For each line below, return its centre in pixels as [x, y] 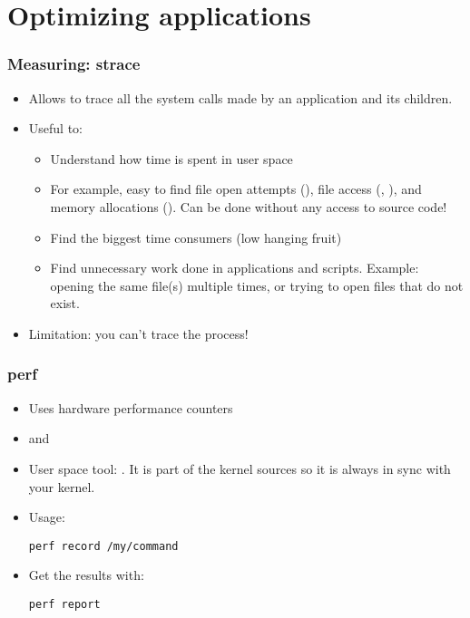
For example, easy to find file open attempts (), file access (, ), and [236, 189]
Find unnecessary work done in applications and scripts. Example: [235, 268]
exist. [65, 303]
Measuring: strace [74, 64]
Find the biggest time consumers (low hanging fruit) [196, 237]
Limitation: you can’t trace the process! [138, 333]
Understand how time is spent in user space [171, 158]
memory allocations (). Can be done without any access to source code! [249, 206]
